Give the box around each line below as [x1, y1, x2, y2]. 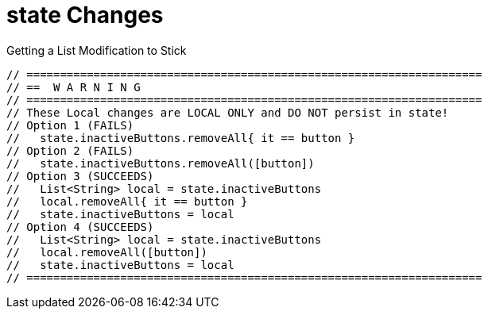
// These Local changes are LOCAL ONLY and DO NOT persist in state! [6, 106, 449, 119]
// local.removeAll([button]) [6, 245, 207, 259]
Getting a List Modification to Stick [6, 43, 187, 57]
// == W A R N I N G [6, 80, 141, 94]
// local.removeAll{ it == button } [6, 194, 248, 208]
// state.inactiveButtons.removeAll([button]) [6, 156, 315, 170]
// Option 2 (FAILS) [6, 144, 134, 157]
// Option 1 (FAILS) [6, 118, 134, 132]
